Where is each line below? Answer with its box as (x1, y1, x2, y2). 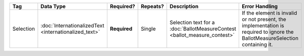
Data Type (41, 3, 66, 10)
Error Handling (242, 3, 278, 10)
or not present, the (242, 16, 286, 23)
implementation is (242, 22, 285, 29)
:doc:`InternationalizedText (41, 22, 105, 29)
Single (140, 25, 156, 32)
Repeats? (140, 3, 164, 10)
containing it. (242, 41, 273, 48)
